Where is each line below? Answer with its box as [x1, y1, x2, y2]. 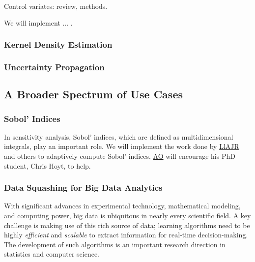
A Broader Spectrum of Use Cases [4, 87, 183, 102]
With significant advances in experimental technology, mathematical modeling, [4, 201, 241, 211]
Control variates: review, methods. [4, 1, 108, 11]
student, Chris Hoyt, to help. [4, 160, 91, 171]
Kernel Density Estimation [4, 38, 113, 51]
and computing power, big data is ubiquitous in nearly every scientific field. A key [4, 210, 251, 221]
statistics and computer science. [4, 249, 99, 259]
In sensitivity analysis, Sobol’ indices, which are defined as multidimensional [4, 131, 233, 142]
